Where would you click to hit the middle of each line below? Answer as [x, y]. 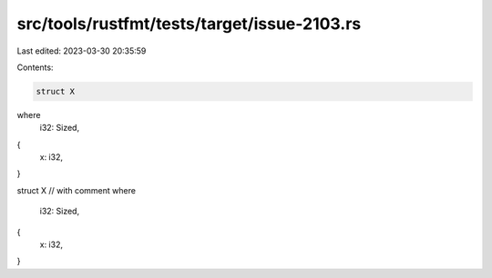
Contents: [35, 67]
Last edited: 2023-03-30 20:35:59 [82, 51]
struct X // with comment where [77, 190]
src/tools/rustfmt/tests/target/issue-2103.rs [189, 24]
